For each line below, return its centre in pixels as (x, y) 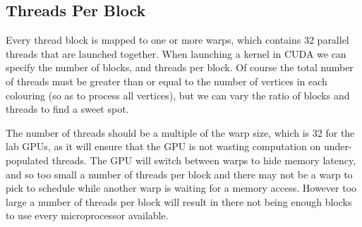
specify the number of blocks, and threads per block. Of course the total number (180, 67)
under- (338, 146)
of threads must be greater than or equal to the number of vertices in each (167, 81)
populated (28, 160)
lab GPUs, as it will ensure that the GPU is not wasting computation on (163, 146)
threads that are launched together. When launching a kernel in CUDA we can (176, 53)
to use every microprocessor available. (87, 215)
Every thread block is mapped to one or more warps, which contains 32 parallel (177, 40)
